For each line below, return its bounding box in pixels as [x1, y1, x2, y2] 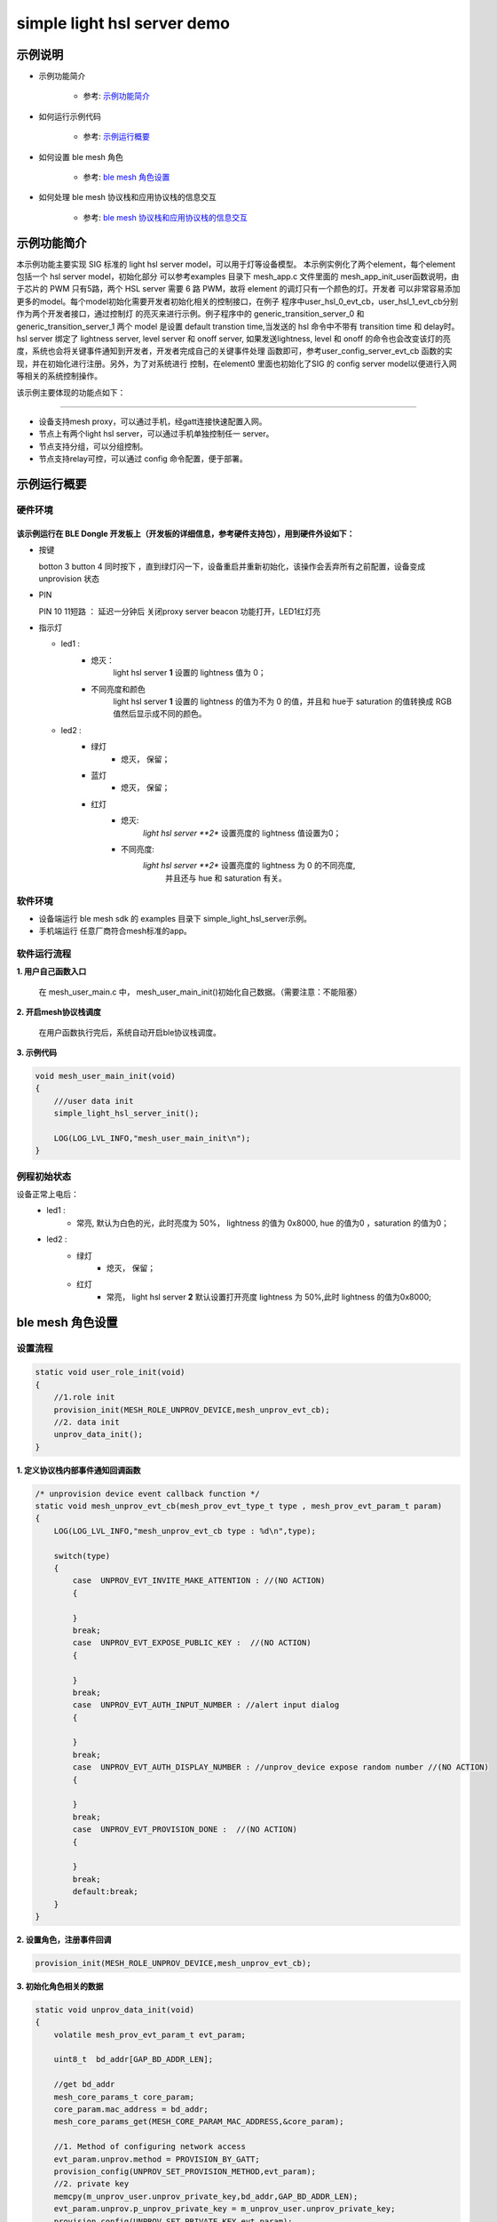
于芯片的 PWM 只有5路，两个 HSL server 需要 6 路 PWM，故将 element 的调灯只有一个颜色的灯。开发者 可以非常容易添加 [16, 284, 461, 294]
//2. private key [53, 2178, 130, 2189]
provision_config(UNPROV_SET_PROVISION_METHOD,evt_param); [53, 2166, 317, 2177]
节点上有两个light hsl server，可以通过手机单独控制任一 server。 [38, 428, 274, 439]
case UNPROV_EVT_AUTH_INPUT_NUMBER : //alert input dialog [72, 1700, 340, 1710]
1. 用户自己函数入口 [16, 966, 87, 977]
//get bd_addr [53, 2080, 115, 2090]
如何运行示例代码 [38, 111, 101, 122]
